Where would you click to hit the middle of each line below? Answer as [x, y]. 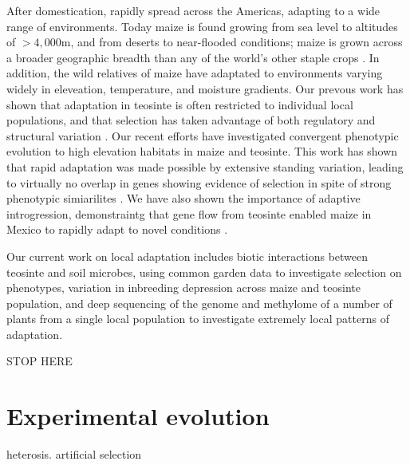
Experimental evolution [138, 416]
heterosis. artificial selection [74, 454]
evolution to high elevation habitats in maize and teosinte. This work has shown [202, 151]
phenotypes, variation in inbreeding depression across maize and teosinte [183, 288]
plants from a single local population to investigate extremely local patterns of [198, 319]
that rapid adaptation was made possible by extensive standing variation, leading [205, 166]
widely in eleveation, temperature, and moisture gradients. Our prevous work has [205, 88]
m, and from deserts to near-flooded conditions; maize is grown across [232, 42]
